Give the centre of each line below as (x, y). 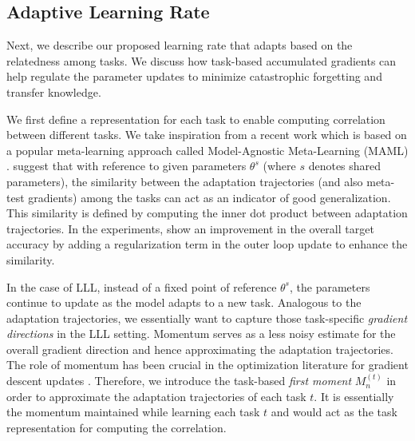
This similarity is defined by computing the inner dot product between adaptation (207, 213)
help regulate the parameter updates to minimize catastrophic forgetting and (194, 76)
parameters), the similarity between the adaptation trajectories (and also (185, 181)
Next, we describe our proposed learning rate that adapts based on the (180, 45)
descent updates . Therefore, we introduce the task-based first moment (179, 381)
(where (279, 166)
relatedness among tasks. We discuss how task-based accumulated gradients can (202, 60)
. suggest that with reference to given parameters (126, 166)
